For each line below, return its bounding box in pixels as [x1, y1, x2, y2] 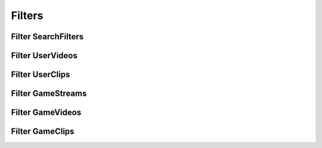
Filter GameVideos [11, 108, 82, 118]
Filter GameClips [11, 127, 75, 137]
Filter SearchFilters [11, 32, 83, 42]
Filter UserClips [11, 70, 70, 80]
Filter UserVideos [11, 51, 78, 61]
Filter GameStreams [11, 89, 87, 99]
